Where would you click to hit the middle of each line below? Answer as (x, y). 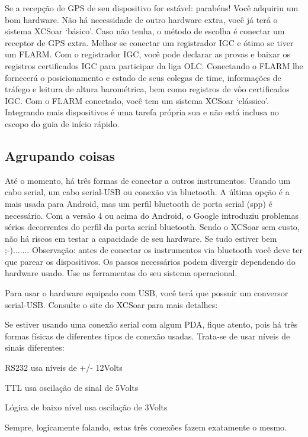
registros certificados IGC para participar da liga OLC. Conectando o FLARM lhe (154, 65)
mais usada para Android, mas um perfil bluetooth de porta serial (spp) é (139, 203)
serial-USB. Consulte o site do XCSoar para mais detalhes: (111, 304)
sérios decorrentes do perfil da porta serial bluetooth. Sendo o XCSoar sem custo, (152, 227)
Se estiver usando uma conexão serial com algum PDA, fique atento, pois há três (151, 324)
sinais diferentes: (35, 347)
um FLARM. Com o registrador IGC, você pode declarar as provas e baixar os (147, 54)
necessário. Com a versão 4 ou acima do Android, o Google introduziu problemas (152, 215)
